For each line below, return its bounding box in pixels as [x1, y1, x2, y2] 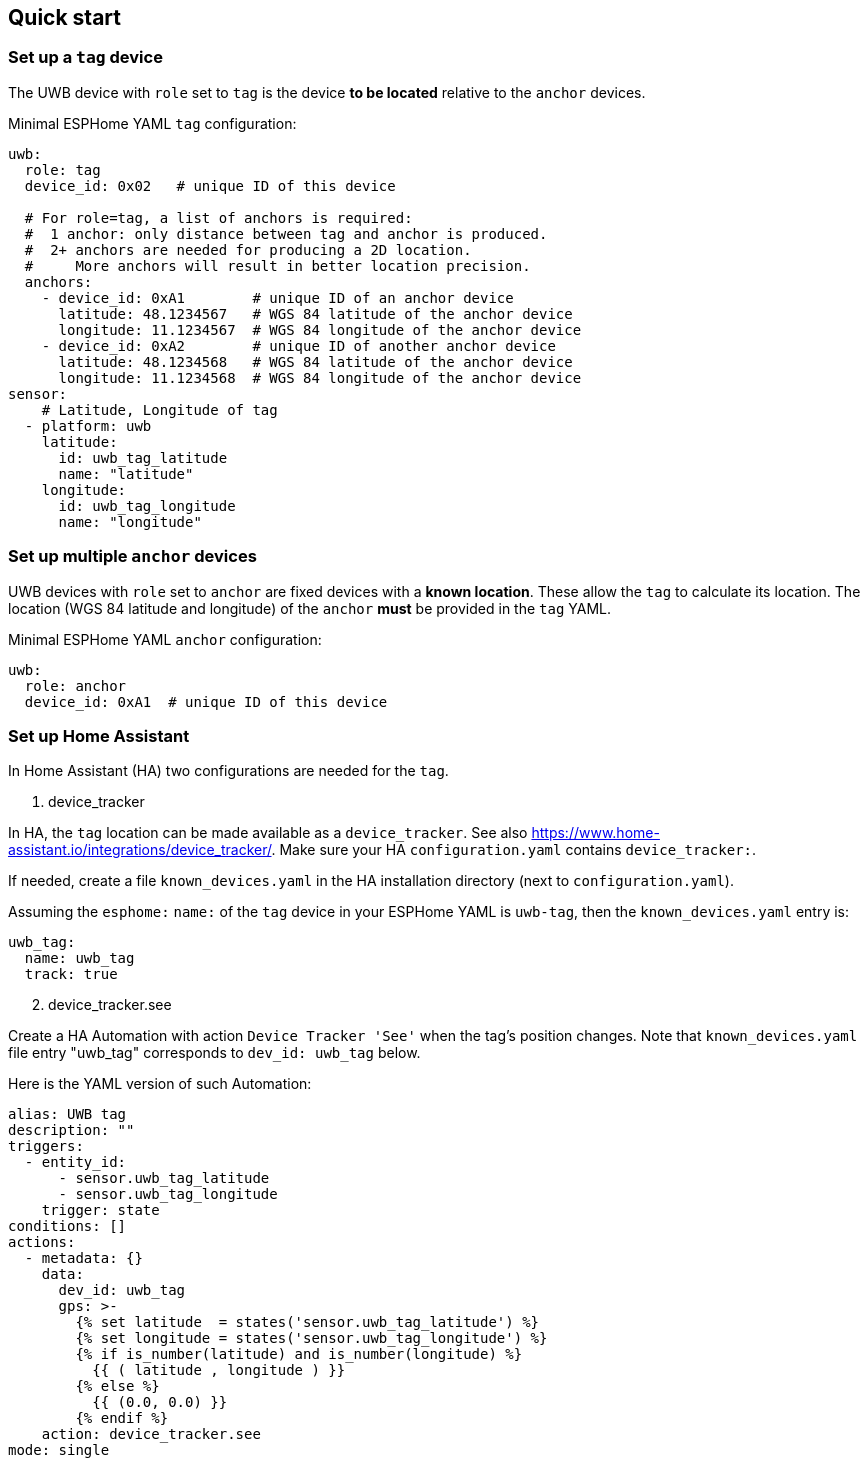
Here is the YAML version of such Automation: [8, 1075, 312, 1093]
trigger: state [41, 1202, 160, 1219]
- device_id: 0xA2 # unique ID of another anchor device [41, 337, 556, 354]
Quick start [8, 5, 121, 30]
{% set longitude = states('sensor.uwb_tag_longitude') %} [75, 1330, 548, 1347]
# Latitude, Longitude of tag [41, 401, 278, 418]
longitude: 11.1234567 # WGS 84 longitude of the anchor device [58, 321, 582, 338]
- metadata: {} [24, 1250, 143, 1267]
